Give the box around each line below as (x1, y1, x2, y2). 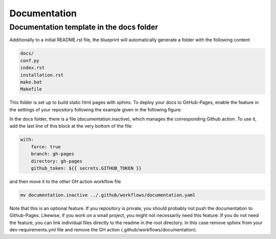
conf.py (20, 58, 39, 63)
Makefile (20, 86, 42, 92)
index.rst (20, 65, 45, 71)
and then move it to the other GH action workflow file (9, 179, 121, 185)
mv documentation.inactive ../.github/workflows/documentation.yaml (20, 192, 196, 198)
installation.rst (20, 72, 64, 78)
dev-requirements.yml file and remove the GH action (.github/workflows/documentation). (9, 227, 197, 233)
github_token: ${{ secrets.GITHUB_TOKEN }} (31, 165, 142, 171)
